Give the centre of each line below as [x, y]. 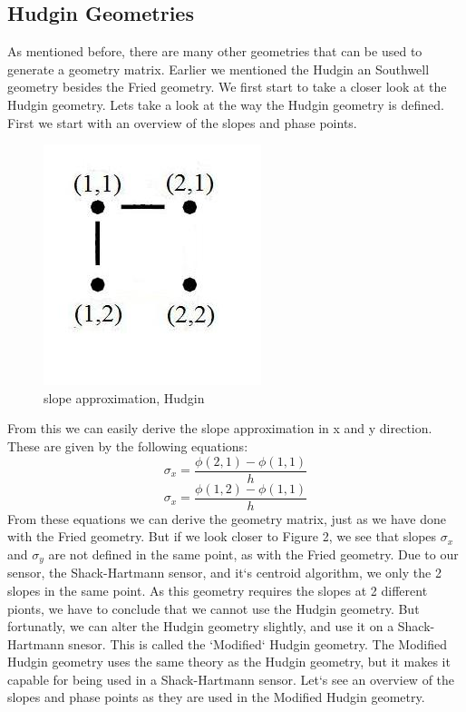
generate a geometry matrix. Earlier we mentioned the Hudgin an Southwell [218, 69]
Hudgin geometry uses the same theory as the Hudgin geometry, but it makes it [229, 662]
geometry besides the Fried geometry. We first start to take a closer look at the [227, 87]
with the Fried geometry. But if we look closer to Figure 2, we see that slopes [222, 536]
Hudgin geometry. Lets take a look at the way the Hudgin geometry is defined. [226, 104]
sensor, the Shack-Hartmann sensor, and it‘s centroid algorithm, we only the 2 [224, 573]
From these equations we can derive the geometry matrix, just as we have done [227, 518]
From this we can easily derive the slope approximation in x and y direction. [220, 428]
